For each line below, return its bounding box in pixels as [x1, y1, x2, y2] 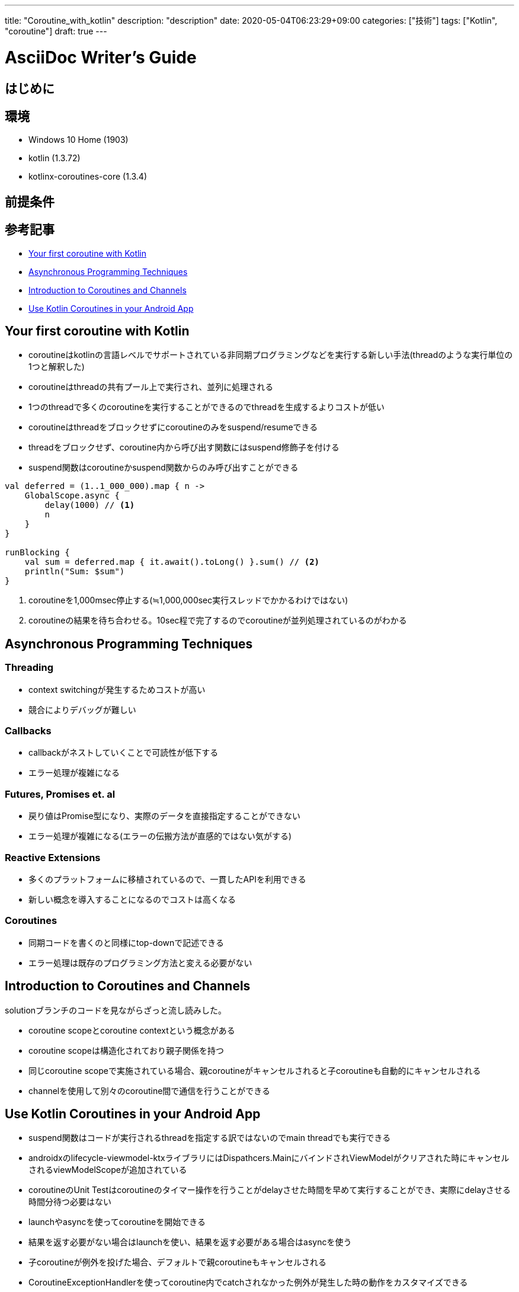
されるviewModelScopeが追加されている [28, 1165, 187, 1175]
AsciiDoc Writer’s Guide [5, 47, 197, 68]
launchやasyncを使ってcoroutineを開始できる [28, 1217, 206, 1227]
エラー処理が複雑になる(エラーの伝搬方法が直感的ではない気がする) [28, 831, 292, 842]
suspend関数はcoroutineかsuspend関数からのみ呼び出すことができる [28, 462, 299, 473]
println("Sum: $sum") [24, 567, 125, 577]
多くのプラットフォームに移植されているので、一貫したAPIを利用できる [28, 874, 306, 884]
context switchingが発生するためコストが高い [28, 684, 206, 695]
